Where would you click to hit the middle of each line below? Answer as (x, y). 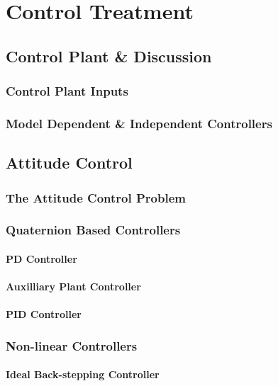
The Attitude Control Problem (96, 197)
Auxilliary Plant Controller (73, 286)
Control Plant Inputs (67, 91)
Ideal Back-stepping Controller (83, 374)
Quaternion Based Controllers (93, 230)
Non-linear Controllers (72, 345)
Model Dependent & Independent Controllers (139, 123)
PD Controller (41, 258)
